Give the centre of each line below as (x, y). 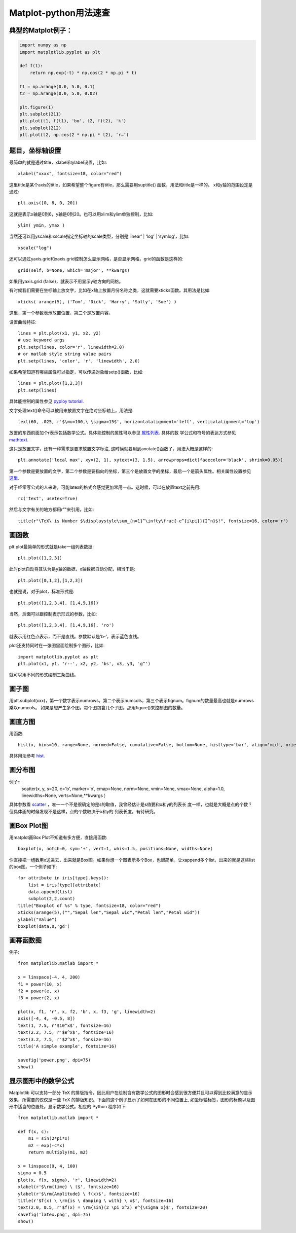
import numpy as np (43, 45)
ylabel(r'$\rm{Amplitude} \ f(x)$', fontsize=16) (79, 1194)
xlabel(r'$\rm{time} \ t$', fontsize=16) (69, 1187)
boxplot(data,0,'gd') (44, 926)
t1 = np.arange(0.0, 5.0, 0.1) (57, 87)
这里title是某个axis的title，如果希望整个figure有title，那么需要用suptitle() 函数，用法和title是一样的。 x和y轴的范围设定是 (131, 184)
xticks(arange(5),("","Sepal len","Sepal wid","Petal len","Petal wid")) (109, 913)
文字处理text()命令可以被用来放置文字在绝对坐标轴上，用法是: (72, 410)
